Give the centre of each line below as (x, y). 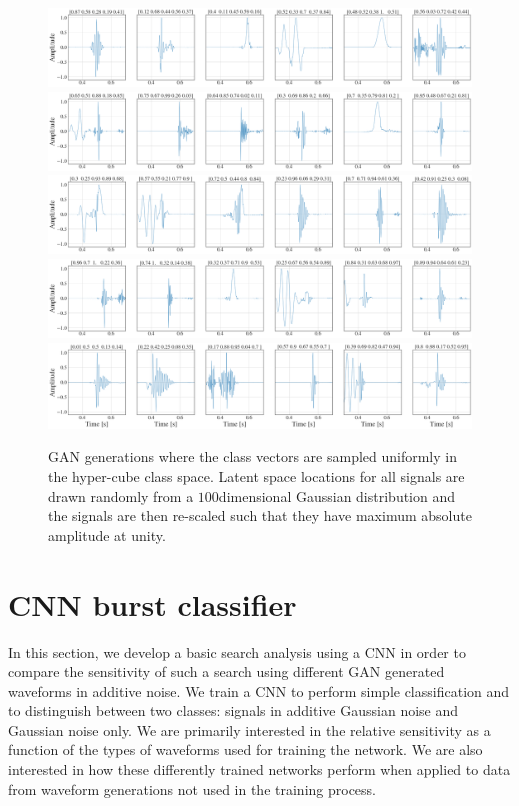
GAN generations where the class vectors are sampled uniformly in (252, 456)
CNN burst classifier (152, 603)
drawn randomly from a (121, 495)
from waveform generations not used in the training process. (192, 788)
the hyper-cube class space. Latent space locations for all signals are (256, 476)
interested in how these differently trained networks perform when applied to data (259, 769)
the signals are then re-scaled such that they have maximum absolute (260, 515)
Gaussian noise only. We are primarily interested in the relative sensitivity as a (249, 729)
